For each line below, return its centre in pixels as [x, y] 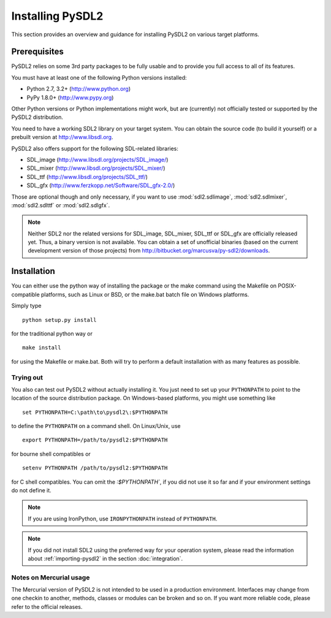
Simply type [26, 306]
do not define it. [31, 490]
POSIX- [287, 286]
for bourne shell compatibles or [51, 454]
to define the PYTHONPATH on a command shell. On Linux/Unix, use [96, 426]
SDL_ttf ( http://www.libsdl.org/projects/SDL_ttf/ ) [87, 177]
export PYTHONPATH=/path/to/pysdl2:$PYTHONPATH [95, 440]
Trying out [27, 377]
